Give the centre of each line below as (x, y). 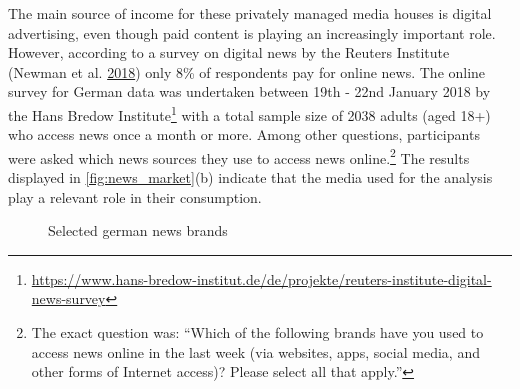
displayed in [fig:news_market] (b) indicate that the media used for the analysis (250, 177)
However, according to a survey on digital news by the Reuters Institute (229, 52)
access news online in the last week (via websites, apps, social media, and (255, 351)
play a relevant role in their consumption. (135, 196)
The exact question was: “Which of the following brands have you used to (257, 332)
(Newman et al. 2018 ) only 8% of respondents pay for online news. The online (247, 71)
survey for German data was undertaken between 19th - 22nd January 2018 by (249, 91)
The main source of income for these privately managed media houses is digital (250, 13)
